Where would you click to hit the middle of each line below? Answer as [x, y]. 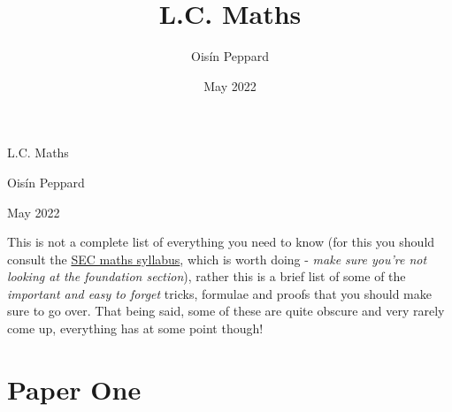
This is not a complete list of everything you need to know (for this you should [221, 242]
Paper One [74, 389]
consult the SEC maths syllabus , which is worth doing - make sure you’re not [217, 259]
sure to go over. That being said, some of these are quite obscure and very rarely [226, 311]
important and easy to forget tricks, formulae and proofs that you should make [219, 293]
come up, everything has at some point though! [135, 328]
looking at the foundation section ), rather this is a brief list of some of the [207, 276]
